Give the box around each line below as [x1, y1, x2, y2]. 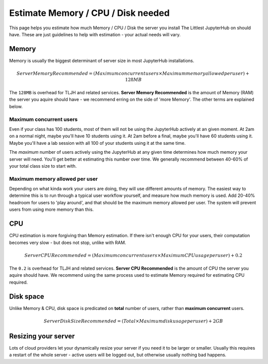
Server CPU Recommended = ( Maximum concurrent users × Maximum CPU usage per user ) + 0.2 [24, 252, 243, 258]
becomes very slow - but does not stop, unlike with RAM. [9, 240, 127, 245]
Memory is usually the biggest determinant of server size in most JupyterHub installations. [9, 58, 195, 63]
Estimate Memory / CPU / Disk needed [9, 7, 170, 18]
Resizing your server [9, 332, 75, 340]
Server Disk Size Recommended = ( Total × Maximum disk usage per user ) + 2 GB [44, 318, 223, 324]
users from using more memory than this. [9, 206, 94, 213]
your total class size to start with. [9, 163, 77, 169]
